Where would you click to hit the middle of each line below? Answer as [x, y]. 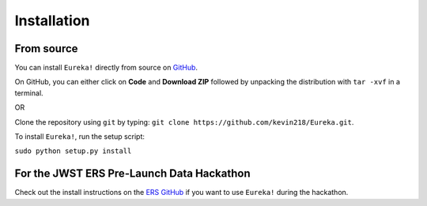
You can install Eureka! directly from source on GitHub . [106, 68]
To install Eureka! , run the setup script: [80, 137]
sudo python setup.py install [73, 151]
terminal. [29, 93]
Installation [52, 21]
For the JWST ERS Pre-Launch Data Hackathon [132, 174]
